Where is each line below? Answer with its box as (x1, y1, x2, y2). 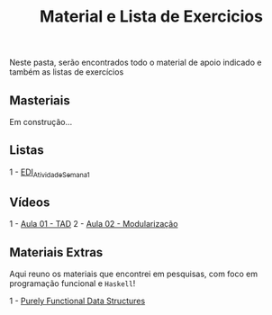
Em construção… (9, 117, 73, 127)
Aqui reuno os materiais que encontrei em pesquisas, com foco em (9, 268, 258, 280)
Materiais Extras (9, 245, 104, 260)
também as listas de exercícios (9, 67, 124, 77)
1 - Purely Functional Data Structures (9, 295, 146, 307)
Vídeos (9, 195, 50, 210)
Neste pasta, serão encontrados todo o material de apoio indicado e (9, 57, 262, 68)
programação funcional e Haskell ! (9, 278, 136, 289)
